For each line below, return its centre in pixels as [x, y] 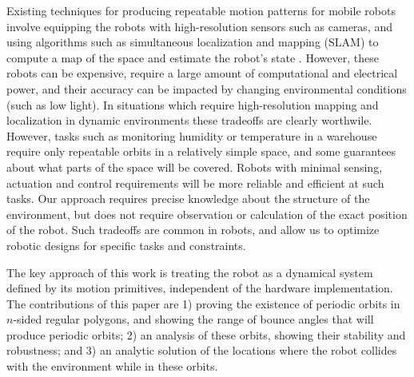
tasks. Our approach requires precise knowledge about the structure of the [188, 198]
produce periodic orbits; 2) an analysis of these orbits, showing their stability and [206, 334]
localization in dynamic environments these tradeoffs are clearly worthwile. [189, 120]
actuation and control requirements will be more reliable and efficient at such [195, 183]
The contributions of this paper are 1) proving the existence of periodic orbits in [203, 303]
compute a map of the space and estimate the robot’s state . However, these [193, 57]
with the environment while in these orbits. [112, 366]
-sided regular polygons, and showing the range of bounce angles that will [193, 319]
